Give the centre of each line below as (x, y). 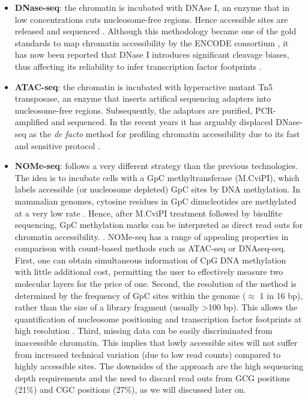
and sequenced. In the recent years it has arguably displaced (162, 122)
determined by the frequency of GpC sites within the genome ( (130, 295)
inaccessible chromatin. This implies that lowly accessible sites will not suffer (156, 343)
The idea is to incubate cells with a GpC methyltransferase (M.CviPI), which (157, 177)
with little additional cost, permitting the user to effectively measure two (149, 272)
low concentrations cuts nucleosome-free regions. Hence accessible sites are (151, 19)
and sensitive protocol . (57, 145)
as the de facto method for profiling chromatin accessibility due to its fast (165, 133)
